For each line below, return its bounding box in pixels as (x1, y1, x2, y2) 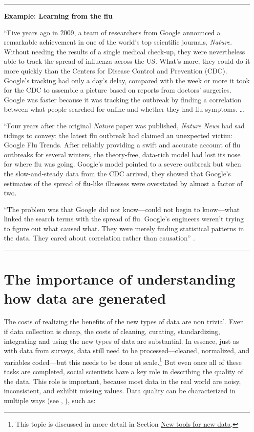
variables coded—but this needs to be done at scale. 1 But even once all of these (4, 355, 242, 367)
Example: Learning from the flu (4, 11, 113, 21)
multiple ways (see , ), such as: (4, 395, 96, 405)
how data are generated (4, 288, 166, 308)
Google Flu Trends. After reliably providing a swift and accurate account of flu (4, 140, 241, 150)
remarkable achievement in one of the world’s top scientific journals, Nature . (4, 37, 232, 47)
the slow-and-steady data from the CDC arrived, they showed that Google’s (4, 168, 231, 178)
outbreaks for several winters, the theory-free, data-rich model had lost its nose (4, 149, 241, 159)
